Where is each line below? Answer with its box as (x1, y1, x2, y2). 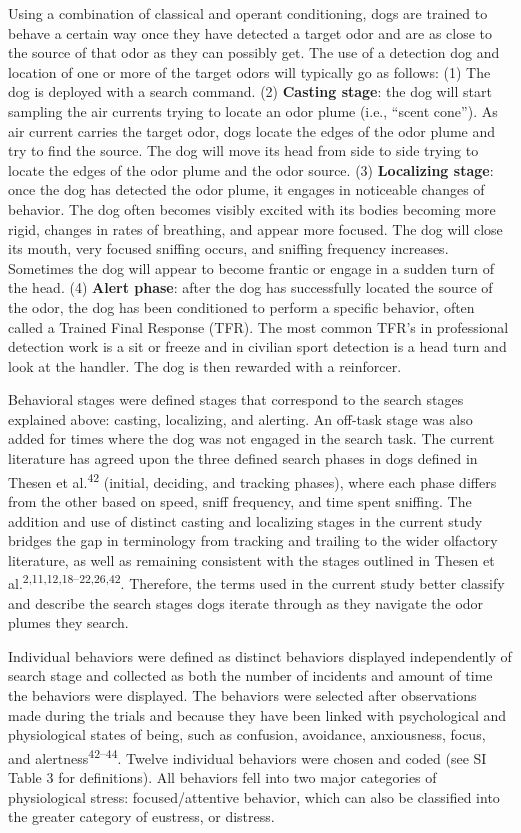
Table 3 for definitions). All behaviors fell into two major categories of (8, 766, 437, 787)
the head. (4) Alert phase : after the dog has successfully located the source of (8, 277, 493, 298)
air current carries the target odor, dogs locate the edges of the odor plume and (8, 120, 496, 141)
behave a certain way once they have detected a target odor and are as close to (8, 22, 493, 43)
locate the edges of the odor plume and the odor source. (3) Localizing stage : (8, 159, 494, 180)
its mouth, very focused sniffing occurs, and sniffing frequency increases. (8, 238, 449, 259)
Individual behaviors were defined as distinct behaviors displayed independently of (8, 645, 512, 666)
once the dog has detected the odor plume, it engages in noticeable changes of (8, 179, 485, 200)
